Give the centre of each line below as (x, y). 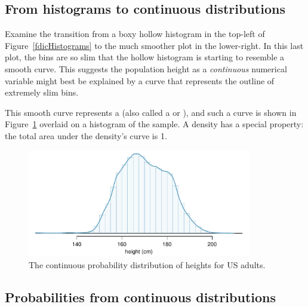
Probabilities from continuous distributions (141, 297)
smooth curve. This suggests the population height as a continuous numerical (146, 68)
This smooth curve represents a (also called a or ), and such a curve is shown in (151, 112)
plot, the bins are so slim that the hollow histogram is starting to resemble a (145, 57)
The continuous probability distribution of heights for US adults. (147, 264)
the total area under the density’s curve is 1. (86, 135)
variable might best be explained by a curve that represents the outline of (140, 80)
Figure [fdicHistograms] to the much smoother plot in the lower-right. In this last (154, 45)
